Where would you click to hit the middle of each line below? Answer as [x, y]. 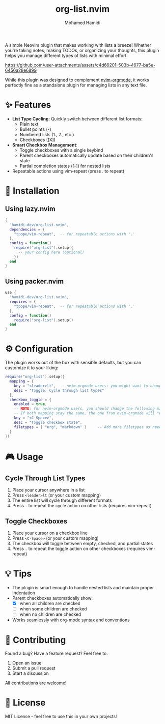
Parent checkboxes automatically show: [53, 598]
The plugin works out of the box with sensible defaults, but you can [73, 363]
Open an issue [27, 663]
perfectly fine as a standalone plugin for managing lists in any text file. [76, 85]
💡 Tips [18, 574]
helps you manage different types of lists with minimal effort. [67, 56]
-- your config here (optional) [51, 252]
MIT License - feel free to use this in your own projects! [61, 717]
